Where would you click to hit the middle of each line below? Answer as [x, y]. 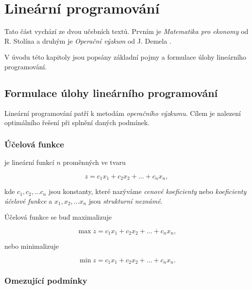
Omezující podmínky [46, 281]
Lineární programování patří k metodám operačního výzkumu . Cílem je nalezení [123, 113]
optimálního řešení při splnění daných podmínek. [77, 122]
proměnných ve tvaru [94, 162]
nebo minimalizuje [32, 246]
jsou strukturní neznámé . [126, 201]
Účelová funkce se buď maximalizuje [58, 217]
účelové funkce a [28, 201]
